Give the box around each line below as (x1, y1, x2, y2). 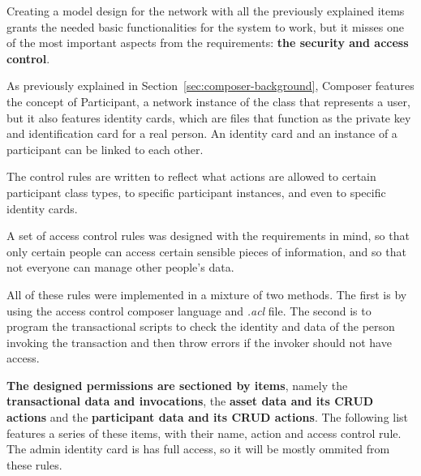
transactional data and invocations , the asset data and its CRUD (6, 392, 374, 410)
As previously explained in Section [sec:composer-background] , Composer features (6, 77, 415, 94)
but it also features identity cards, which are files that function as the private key (6, 109, 411, 126)
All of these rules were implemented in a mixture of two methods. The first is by (6, 285, 407, 302)
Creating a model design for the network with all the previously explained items (6, 2, 405, 19)
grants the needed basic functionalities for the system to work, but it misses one (6, 18, 404, 35)
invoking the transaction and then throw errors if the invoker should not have (6, 333, 392, 350)
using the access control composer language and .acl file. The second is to (6, 302, 372, 319)
